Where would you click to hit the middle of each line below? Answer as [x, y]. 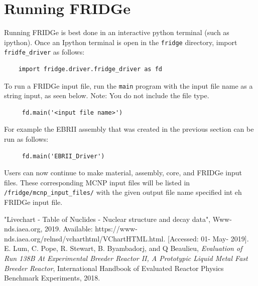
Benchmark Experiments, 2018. [52, 278]
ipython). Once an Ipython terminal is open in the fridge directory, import [121, 42]
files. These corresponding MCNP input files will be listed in [97, 182]
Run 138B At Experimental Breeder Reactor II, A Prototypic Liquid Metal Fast [126, 258]
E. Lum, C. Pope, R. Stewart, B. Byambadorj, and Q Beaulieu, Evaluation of [123, 248]
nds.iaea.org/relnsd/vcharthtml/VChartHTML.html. [85, 238]
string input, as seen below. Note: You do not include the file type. [107, 95]
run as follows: [26, 139]
